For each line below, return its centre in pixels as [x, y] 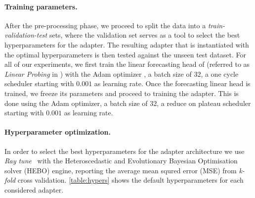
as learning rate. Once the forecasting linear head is [172, 83]
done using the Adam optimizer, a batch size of [76, 103]
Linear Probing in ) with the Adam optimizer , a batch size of [98, 74]
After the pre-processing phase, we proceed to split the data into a [105, 25]
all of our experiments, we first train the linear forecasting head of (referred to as [127, 64]
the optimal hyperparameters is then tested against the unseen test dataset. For [125, 54]
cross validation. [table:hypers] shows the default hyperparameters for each [130, 180]
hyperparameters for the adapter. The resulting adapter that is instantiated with [127, 44]
